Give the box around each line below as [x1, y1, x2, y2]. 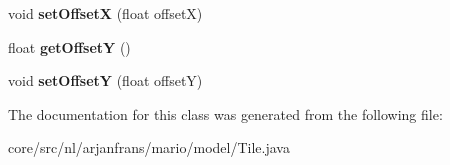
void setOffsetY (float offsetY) [8, 70, 203, 91]
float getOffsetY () [8, 36, 131, 57]
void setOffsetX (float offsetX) [8, 3, 203, 23]
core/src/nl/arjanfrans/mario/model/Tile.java [8, 137, 290, 158]
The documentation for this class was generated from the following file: [8, 103, 443, 124]
